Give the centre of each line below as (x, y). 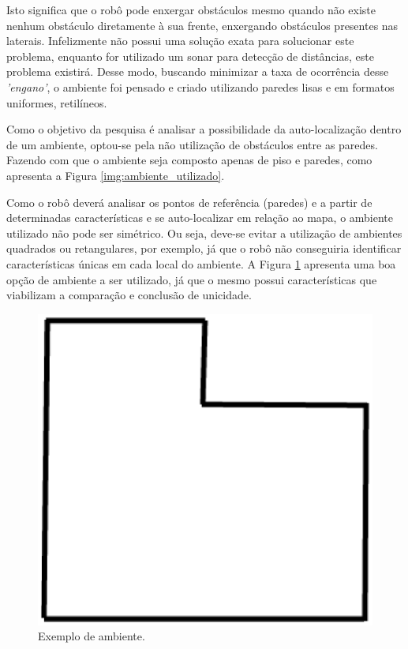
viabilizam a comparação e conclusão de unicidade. (129, 295)
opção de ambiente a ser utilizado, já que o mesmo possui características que (192, 279)
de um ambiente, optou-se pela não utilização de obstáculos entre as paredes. (192, 144)
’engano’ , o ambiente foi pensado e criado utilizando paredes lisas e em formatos (200, 86)
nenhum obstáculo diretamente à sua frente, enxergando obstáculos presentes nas (202, 25)
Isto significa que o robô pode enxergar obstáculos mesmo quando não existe (191, 9)
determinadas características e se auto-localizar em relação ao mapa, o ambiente (200, 218)
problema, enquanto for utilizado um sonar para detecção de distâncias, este (190, 56)
